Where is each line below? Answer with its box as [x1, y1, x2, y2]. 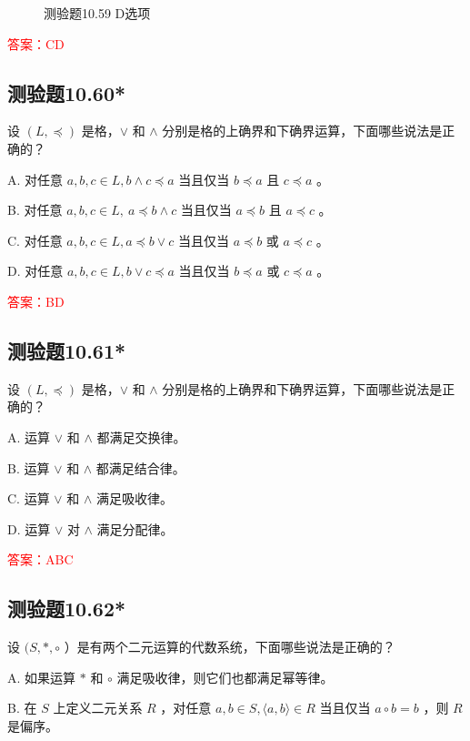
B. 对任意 [7, 200, 63, 219]
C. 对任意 [7, 230, 63, 249]
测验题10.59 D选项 [44, 4, 151, 22]
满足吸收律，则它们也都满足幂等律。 [116, 667, 334, 686]
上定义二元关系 [53, 698, 143, 717]
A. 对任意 [7, 169, 64, 188]
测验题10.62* [7, 594, 126, 623]
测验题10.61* [7, 336, 126, 364]
